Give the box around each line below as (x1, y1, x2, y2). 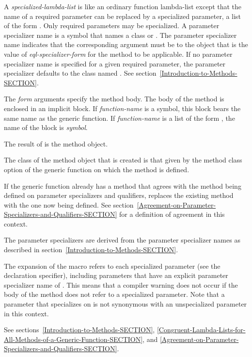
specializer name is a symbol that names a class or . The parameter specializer (4, 30, 237, 40)
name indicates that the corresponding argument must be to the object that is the (4, 39, 248, 49)
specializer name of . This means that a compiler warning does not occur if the (4, 279, 238, 290)
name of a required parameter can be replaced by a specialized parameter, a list (4, 11, 241, 21)
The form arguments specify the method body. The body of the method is (4, 94, 224, 104)
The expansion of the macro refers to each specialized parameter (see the (4, 260, 220, 271)
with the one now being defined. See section (4, 199, 134, 210)
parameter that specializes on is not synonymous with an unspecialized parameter (4, 299, 247, 309)
